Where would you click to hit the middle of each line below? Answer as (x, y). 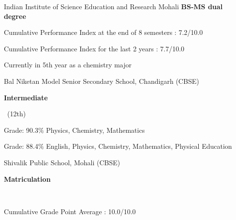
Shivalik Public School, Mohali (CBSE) (62, 162)
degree (15, 16)
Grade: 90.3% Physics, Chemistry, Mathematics (74, 130)
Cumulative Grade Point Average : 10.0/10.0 (70, 211)
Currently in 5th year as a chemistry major (68, 65)
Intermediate (26, 97)
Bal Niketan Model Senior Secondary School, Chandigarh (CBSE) (102, 81)
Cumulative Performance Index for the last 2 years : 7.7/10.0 (94, 48)
